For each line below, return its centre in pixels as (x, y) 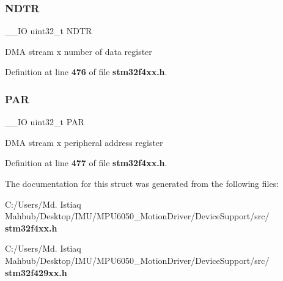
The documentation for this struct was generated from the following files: (142, 183)
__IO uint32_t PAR (45, 122)
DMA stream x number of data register (79, 51)
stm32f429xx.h (36, 272)
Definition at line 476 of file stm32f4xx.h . (86, 72)
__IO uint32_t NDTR (49, 31)
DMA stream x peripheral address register (84, 142)
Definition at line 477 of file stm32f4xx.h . (86, 163)
